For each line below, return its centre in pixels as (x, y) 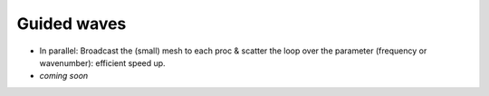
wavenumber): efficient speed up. (103, 62)
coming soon (64, 76)
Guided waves (72, 24)
